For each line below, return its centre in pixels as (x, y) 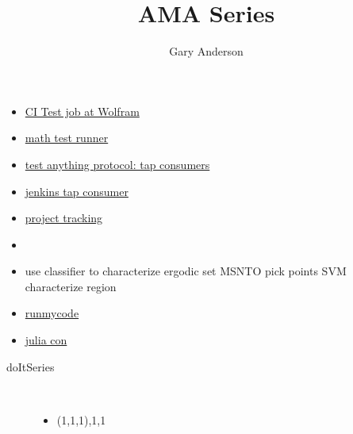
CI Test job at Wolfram (82, 111)
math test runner (67, 138)
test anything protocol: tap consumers (117, 164)
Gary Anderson (206, 51)
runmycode (52, 313)
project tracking (64, 218)
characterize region (71, 286)
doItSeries (31, 366)
